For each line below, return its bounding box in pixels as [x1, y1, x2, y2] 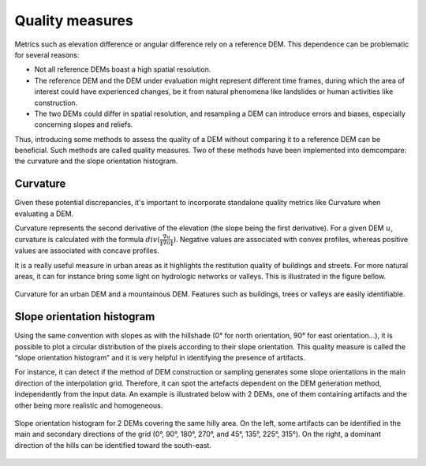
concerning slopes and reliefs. [34, 120, 133, 129]
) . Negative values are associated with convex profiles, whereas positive [173, 234, 409, 244]
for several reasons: [14, 50, 80, 59]
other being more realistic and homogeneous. [14, 401, 163, 410]
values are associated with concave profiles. [14, 246, 159, 255]
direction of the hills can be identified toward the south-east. [14, 440, 212, 449]
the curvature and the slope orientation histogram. [14, 156, 178, 166]
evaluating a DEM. [14, 209, 74, 218]
